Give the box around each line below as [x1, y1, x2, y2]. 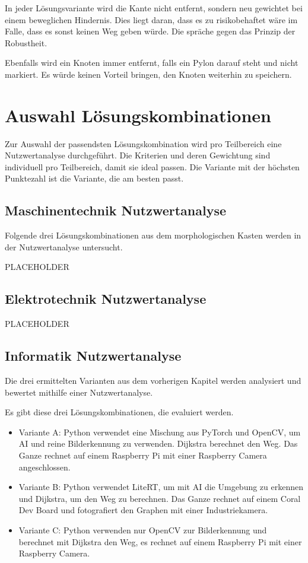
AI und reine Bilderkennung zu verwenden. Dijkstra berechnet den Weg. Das [18, 437, 298, 450]
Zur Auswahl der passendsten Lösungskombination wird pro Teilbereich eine [5, 137, 282, 150]
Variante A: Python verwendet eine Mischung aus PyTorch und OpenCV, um [18, 425, 301, 438]
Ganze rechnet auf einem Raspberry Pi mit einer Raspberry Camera [18, 449, 267, 462]
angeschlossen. [18, 460, 71, 473]
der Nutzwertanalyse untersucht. [5, 240, 123, 253]
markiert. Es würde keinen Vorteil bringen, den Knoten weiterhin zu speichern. [5, 68, 292, 80]
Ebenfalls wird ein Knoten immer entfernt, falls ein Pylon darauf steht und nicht [5, 56, 299, 69]
